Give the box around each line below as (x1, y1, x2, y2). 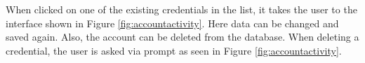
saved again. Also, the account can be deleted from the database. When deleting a (6, 29, 359, 44)
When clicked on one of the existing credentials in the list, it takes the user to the (6, 2, 357, 16)
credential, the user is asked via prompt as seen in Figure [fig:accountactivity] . (6, 43, 342, 57)
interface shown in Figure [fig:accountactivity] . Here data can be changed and (6, 15, 339, 30)
